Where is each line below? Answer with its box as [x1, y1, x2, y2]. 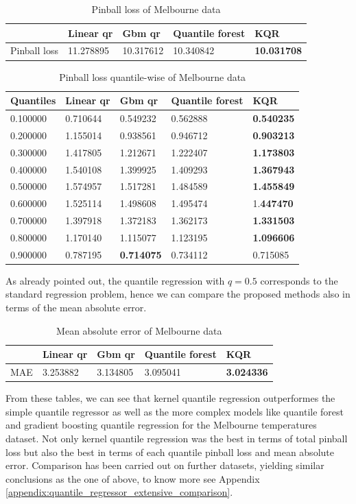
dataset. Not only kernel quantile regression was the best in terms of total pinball [5, 431, 348, 445]
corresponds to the [260, 273, 338, 287]
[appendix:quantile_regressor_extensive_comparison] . [5, 485, 233, 499]
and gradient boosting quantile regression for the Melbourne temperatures [5, 418, 317, 432]
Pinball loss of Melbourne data [91, 2, 221, 16]
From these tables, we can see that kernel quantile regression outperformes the [5, 391, 335, 405]
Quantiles [10, 93, 56, 108]
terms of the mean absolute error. [5, 300, 147, 314]
